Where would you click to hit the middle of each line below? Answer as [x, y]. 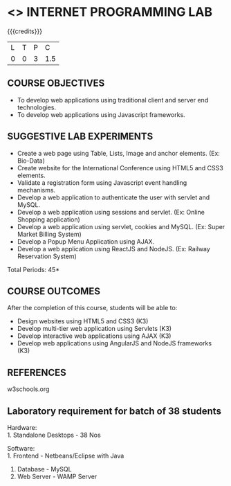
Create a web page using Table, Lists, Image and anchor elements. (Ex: [118, 153]
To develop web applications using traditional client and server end [113, 100]
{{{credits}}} [25, 31]
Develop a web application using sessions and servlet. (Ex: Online [111, 212]
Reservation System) [47, 256]
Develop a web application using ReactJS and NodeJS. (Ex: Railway [114, 249]
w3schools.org [28, 389]
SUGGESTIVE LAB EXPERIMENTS [80, 137]
